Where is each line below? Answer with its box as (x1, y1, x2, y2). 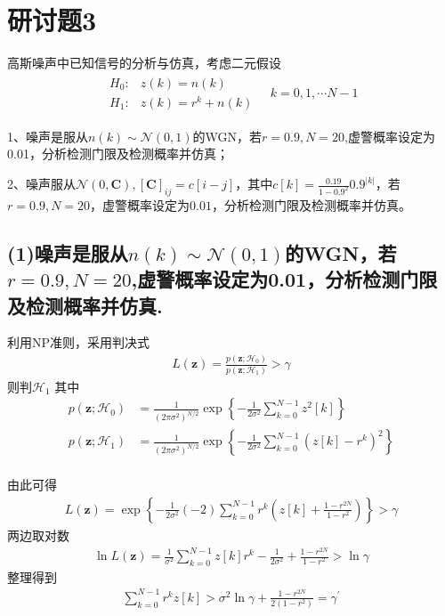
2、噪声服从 (7, 174, 76, 193)
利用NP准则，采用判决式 (7, 333, 150, 352)
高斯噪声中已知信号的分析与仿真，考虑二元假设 (7, 53, 281, 72)
